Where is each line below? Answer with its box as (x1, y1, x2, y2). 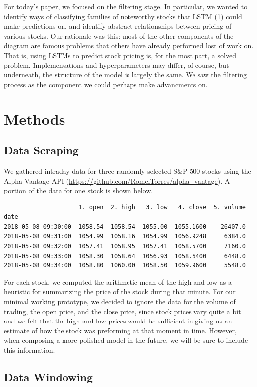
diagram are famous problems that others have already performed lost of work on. (4, 40, 254, 51)
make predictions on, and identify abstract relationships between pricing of (4, 21, 232, 31)
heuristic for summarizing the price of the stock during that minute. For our (4, 286, 236, 297)
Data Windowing (4, 369, 93, 384)
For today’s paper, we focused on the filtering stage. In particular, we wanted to (4, 1, 248, 11)
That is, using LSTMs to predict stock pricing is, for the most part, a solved (4, 50, 236, 60)
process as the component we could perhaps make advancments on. (4, 79, 208, 89)
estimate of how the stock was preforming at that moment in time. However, (4, 325, 237, 335)
